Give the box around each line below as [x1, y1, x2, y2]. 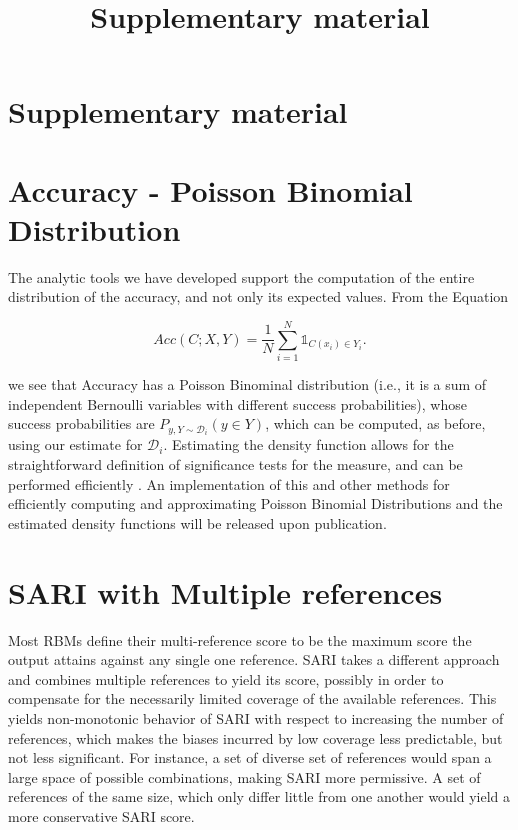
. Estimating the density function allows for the [163, 434, 454, 455]
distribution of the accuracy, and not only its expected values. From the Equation [8, 286, 509, 307]
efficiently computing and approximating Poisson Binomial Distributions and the [8, 493, 503, 514]
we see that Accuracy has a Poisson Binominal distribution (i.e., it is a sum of [8, 374, 487, 395]
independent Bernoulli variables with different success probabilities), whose [8, 393, 467, 414]
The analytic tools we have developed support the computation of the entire [8, 266, 475, 287]
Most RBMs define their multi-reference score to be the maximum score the [8, 629, 472, 650]
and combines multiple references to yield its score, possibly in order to [8, 668, 444, 689]
